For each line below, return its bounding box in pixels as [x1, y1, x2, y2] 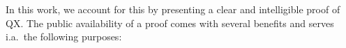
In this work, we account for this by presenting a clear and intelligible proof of [6, 2, 340, 16]
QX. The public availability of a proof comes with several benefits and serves [6, 15, 334, 30]
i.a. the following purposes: [6, 29, 122, 44]
